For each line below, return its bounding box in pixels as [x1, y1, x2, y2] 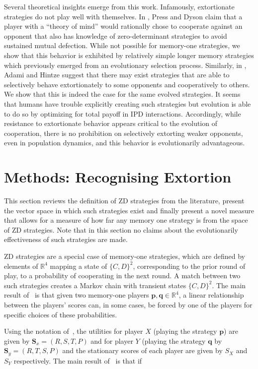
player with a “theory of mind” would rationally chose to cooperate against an [4, 21, 243, 31]
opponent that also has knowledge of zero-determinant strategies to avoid [4, 30, 227, 41]
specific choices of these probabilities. [4, 309, 117, 319]
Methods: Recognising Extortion [4, 167, 232, 187]
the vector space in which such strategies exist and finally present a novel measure [4, 205, 255, 215]
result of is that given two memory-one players [4, 290, 149, 300]
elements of [4, 260, 38, 271]
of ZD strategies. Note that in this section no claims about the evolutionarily [4, 224, 238, 235]
